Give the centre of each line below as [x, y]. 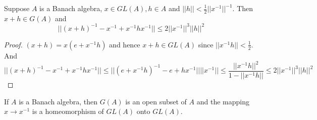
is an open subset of [156, 101]
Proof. [13, 44]
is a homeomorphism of [68, 111]
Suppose [17, 8]
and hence [125, 44]
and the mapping [223, 101]
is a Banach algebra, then [58, 101]
